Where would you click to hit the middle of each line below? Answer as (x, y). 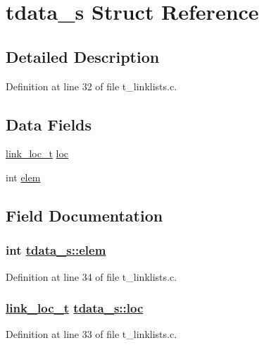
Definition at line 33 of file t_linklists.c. (92, 334)
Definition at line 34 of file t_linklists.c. (92, 276)
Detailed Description (83, 56)
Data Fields (49, 124)
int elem (23, 177)
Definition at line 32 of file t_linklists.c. (92, 86)
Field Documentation (84, 215)
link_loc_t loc (37, 153)
